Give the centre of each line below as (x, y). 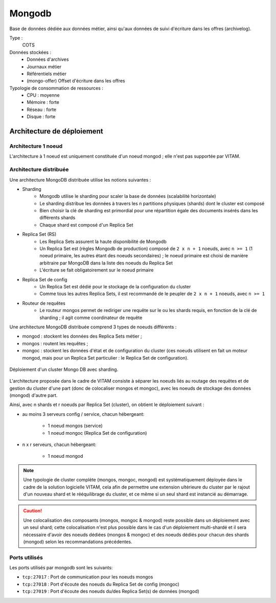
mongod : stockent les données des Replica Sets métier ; (82, 336)
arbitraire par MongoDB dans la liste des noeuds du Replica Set (106, 263)
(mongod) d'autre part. (33, 395)
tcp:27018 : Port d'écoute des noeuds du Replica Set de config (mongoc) (101, 584)
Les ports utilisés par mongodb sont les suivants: (61, 568)
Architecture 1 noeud (36, 146)
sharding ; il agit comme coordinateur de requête (91, 318)
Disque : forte (41, 117)
